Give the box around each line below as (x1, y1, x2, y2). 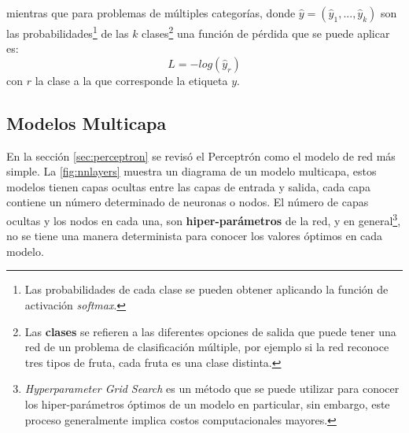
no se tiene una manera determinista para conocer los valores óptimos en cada (6, 228, 383, 244)
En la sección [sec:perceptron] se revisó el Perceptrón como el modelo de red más (6, 147, 396, 164)
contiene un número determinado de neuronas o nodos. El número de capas (6, 194, 369, 210)
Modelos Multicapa (6, 110, 167, 135)
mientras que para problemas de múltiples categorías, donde (6, 5, 296, 20)
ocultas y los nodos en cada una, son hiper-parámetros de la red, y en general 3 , (6, 210, 401, 228)
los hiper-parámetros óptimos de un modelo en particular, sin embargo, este (24, 396, 390, 413)
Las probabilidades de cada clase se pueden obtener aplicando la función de (24, 281, 389, 298)
